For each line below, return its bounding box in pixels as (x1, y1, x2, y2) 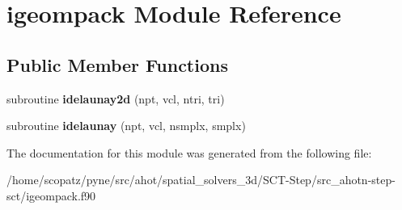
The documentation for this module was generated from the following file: (6, 144, 372, 161)
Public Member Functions (6, 52, 228, 77)
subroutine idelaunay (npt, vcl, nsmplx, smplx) (6, 117, 246, 134)
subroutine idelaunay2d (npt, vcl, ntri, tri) (6, 90, 225, 107)
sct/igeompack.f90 (6, 187, 96, 204)
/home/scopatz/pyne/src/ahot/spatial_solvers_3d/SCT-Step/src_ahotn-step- (6, 171, 396, 188)
